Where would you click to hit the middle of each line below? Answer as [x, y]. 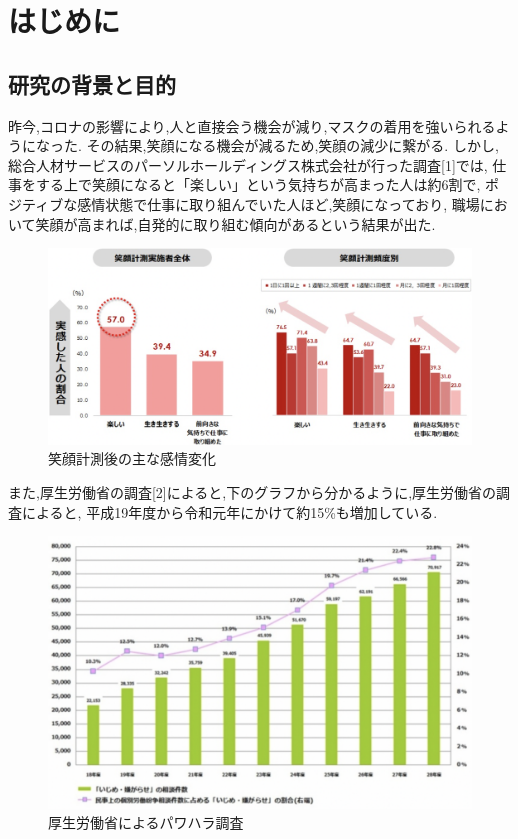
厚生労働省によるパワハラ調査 [146, 822]
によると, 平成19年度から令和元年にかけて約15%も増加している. [229, 511]
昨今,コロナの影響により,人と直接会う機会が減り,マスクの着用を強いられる [252, 125]
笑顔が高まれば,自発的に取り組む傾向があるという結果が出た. [235, 223]
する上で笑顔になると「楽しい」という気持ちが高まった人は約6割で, [258, 184]
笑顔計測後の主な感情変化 [132, 458]
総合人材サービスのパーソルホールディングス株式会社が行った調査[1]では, [248, 164]
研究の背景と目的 [92, 83]
